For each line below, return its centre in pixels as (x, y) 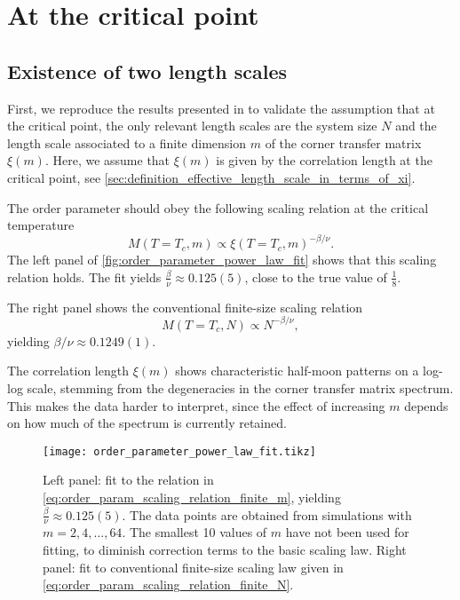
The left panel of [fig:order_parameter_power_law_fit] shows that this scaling (222, 260)
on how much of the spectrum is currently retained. (147, 423)
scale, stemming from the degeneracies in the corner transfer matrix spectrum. (240, 387)
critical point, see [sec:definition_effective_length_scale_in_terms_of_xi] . (211, 177)
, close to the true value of (316, 276)
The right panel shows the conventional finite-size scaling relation (185, 307)
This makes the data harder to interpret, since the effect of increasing (196, 405)
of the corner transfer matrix (343, 142)
